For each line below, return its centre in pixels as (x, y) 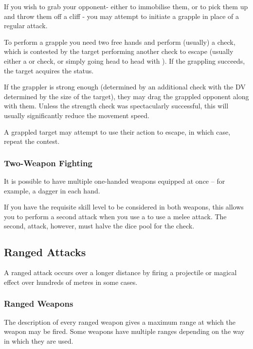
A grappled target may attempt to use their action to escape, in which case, (117, 131)
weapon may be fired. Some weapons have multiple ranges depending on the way (124, 331)
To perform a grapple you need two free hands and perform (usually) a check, (120, 42)
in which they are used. (39, 340)
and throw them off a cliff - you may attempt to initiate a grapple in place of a (122, 16)
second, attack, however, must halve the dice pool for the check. (99, 226)
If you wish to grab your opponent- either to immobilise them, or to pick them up (126, 6)
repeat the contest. (32, 141)
